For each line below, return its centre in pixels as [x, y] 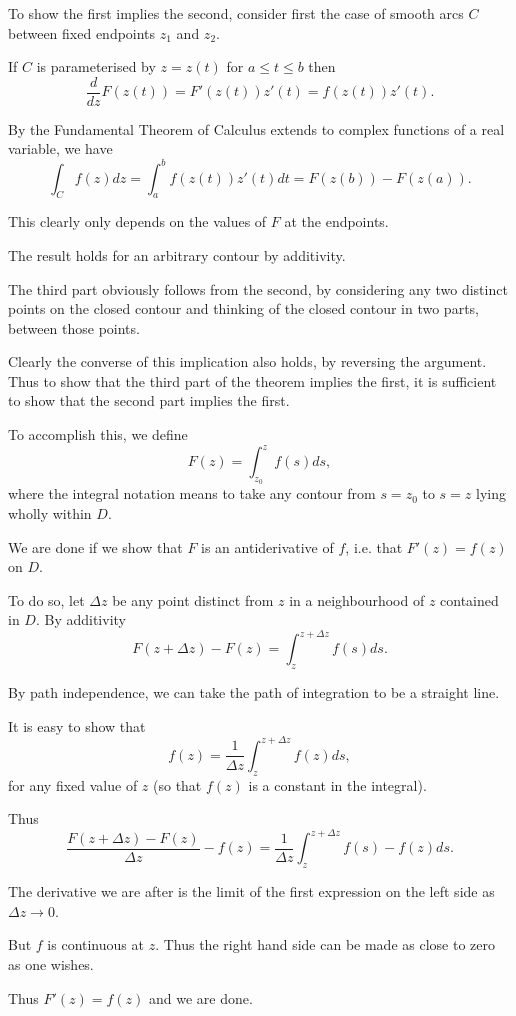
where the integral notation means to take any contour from [192, 493]
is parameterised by [96, 66]
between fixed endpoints [82, 32]
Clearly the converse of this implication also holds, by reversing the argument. [247, 361]
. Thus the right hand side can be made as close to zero [325, 944]
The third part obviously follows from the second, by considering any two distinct [258, 288]
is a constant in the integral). [337, 784]
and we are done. [201, 997]
